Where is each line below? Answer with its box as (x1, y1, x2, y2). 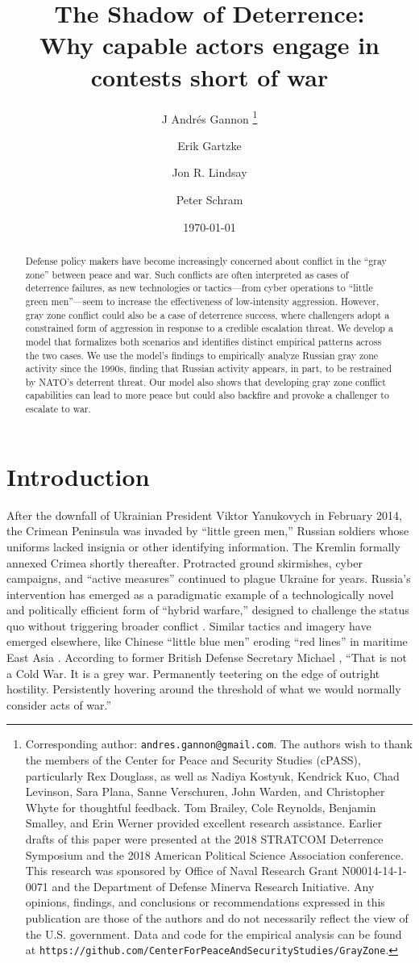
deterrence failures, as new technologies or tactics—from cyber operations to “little (25, 281, 373, 295)
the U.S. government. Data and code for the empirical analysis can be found (25, 925, 402, 942)
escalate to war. (25, 402, 91, 416)
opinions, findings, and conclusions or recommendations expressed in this (25, 894, 385, 911)
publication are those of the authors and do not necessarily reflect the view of (25, 910, 409, 927)
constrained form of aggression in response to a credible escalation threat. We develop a (25, 321, 393, 335)
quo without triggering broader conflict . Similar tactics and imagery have (6, 617, 371, 634)
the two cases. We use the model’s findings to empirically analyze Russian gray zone (25, 348, 379, 362)
